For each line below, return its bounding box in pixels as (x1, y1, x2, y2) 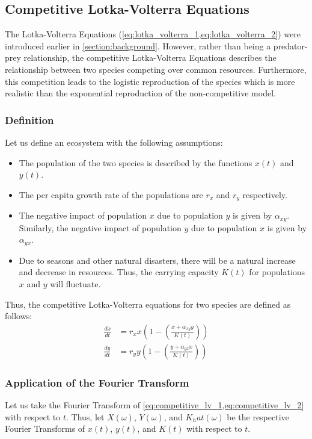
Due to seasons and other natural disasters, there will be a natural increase (19, 254, 296, 266)
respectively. (242, 188, 287, 201)
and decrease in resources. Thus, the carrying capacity (19, 266, 219, 278)
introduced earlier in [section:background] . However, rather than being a (5, 39, 271, 52)
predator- (273, 39, 308, 52)
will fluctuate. (50, 277, 101, 290)
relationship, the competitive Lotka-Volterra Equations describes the (23, 51, 277, 64)
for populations (249, 266, 305, 278)
